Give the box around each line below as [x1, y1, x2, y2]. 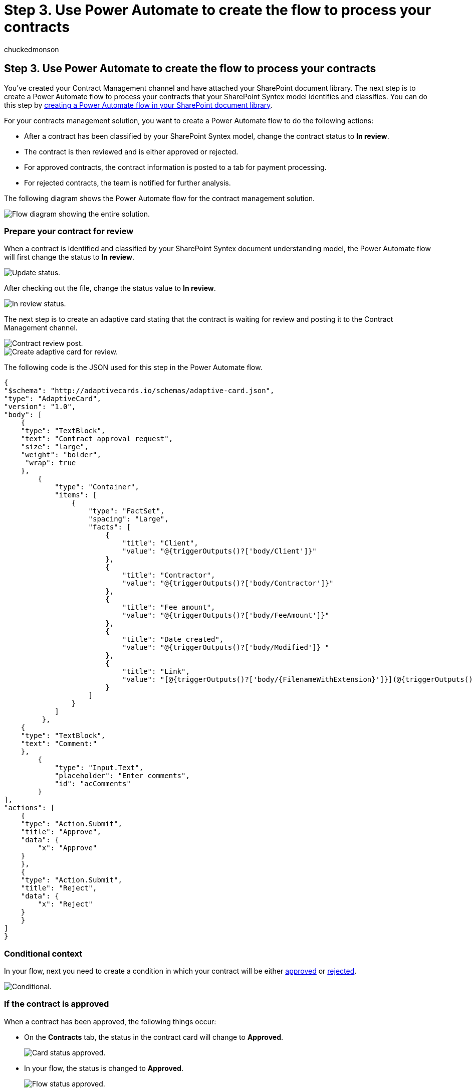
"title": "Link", [122, 667, 190, 676]
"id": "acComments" [55, 780, 131, 788]
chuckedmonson [4, 45, 59, 54]
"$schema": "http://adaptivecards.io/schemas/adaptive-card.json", [4, 387, 275, 395]
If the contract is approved [4, 999, 109, 1009]
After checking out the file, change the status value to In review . [4, 284, 216, 293]
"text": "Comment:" [21, 740, 97, 748]
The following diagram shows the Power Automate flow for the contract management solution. [4, 194, 315, 203]
